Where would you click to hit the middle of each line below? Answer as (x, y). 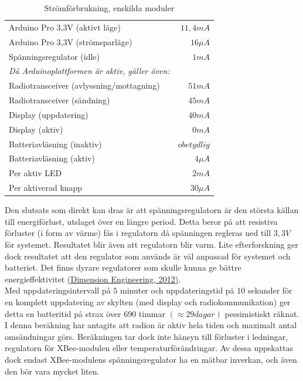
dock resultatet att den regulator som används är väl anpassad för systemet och (148, 256)
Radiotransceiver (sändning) (59, 100)
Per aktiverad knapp (46, 188)
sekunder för (270, 290)
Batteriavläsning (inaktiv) (55, 144)
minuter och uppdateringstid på (177, 290)
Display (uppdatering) (49, 114)
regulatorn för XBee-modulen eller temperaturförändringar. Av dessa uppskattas (149, 348)
